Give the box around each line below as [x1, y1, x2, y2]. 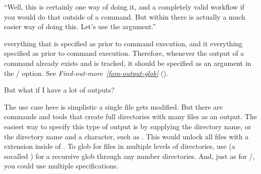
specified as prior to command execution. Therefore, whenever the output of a [4, 48, 244, 58]
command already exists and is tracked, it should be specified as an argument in [4, 57, 251, 68]
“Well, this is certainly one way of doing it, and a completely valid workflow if [4, 2, 244, 12]
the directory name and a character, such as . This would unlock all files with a [4, 131, 249, 141]
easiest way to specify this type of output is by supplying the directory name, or [4, 121, 251, 131]
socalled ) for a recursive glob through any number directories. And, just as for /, [4, 150, 255, 161]
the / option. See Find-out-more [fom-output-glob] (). [4, 67, 168, 78]
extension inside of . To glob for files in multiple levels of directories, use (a [4, 141, 235, 151]
